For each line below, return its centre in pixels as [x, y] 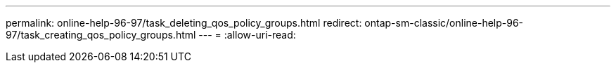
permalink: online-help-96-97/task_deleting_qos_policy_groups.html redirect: [184, 23]
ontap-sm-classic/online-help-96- [444, 23]
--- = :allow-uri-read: [247, 35]
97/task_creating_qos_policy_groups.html [101, 35]
